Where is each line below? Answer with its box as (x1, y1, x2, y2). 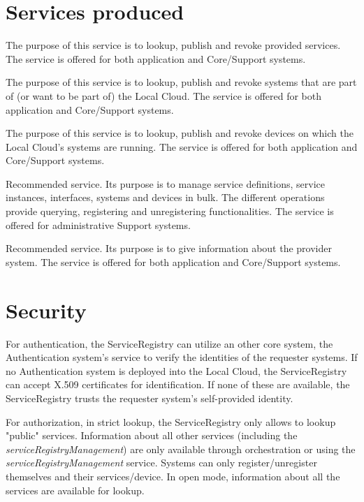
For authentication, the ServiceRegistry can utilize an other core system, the (6, 336, 333, 350)
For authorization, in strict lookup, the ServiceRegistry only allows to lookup (6, 414, 336, 429)
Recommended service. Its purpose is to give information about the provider (6, 241, 332, 256)
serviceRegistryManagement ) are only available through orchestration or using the (6, 441, 356, 456)
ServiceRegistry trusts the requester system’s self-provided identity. (6, 390, 293, 405)
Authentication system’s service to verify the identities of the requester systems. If (6, 350, 358, 364)
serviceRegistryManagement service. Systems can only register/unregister (6, 455, 317, 470)
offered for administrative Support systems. (6, 217, 191, 232)
